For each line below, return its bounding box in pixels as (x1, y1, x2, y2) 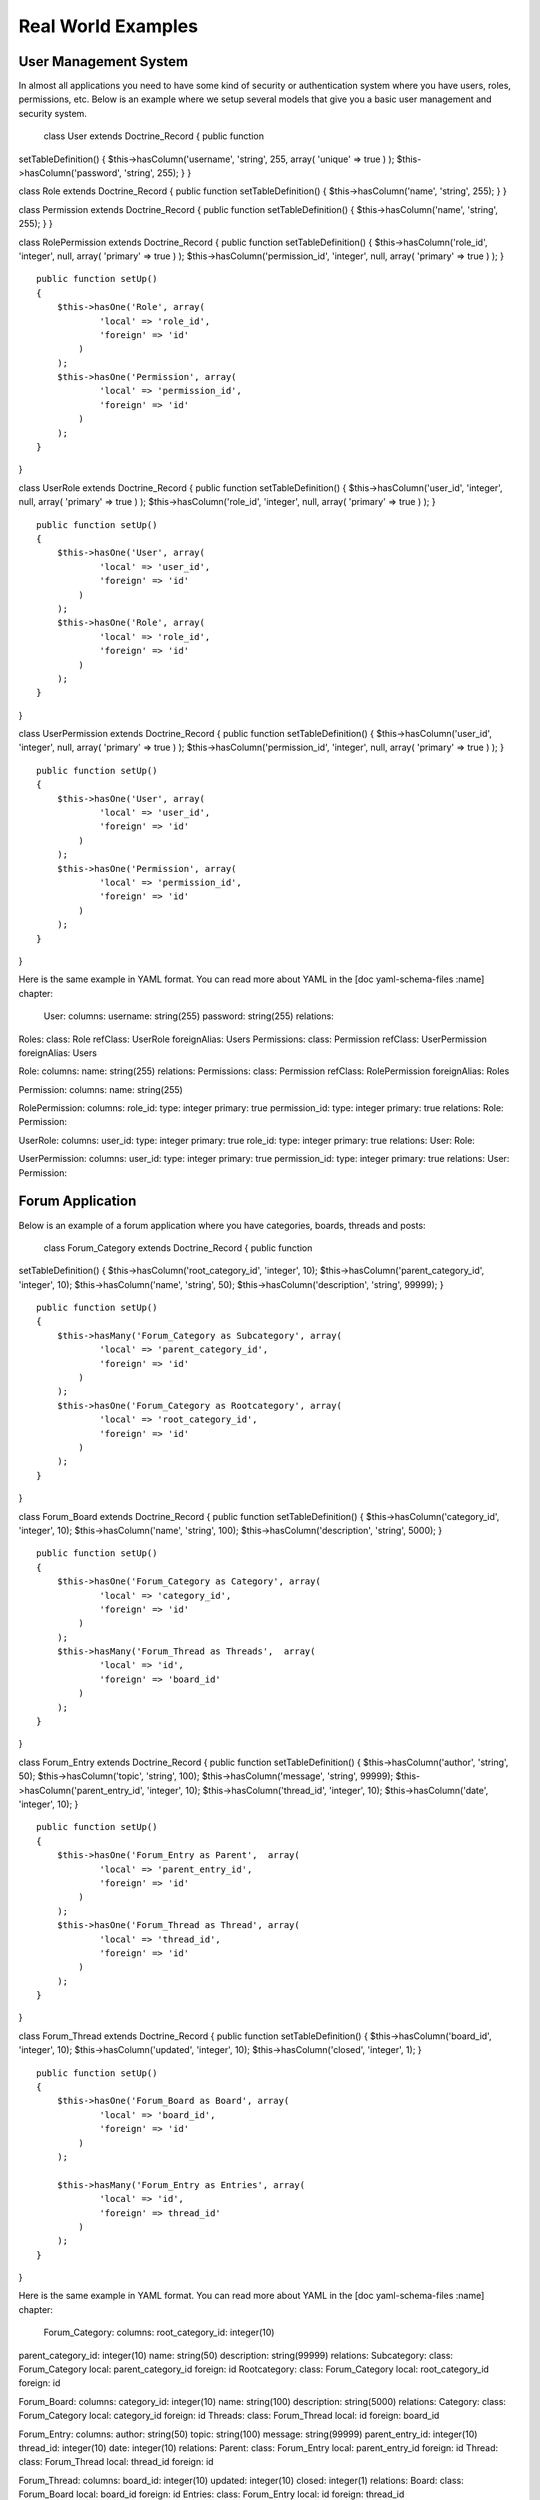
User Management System (18, 53, 189, 70)
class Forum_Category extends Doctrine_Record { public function (43, 1241, 313, 1254)
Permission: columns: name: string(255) (18, 1083, 184, 1095)
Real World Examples (18, 15, 199, 37)
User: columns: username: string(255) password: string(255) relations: (43, 1010, 334, 1022)
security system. (18, 107, 87, 119)
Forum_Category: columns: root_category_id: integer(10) (43, 2326, 275, 2339)
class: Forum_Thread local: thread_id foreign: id (18, 2456, 214, 2468)
